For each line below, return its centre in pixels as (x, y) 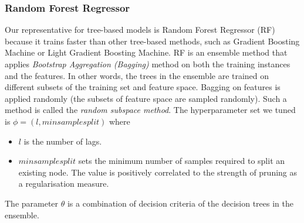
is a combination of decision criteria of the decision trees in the (180, 203)
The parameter (32, 203)
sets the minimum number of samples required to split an (182, 161)
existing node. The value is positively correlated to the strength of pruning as (158, 172)
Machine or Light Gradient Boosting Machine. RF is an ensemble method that (146, 52)
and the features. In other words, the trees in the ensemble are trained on (137, 75)
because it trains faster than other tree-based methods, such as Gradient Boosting (152, 41)
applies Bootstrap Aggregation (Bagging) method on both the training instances (148, 64)
